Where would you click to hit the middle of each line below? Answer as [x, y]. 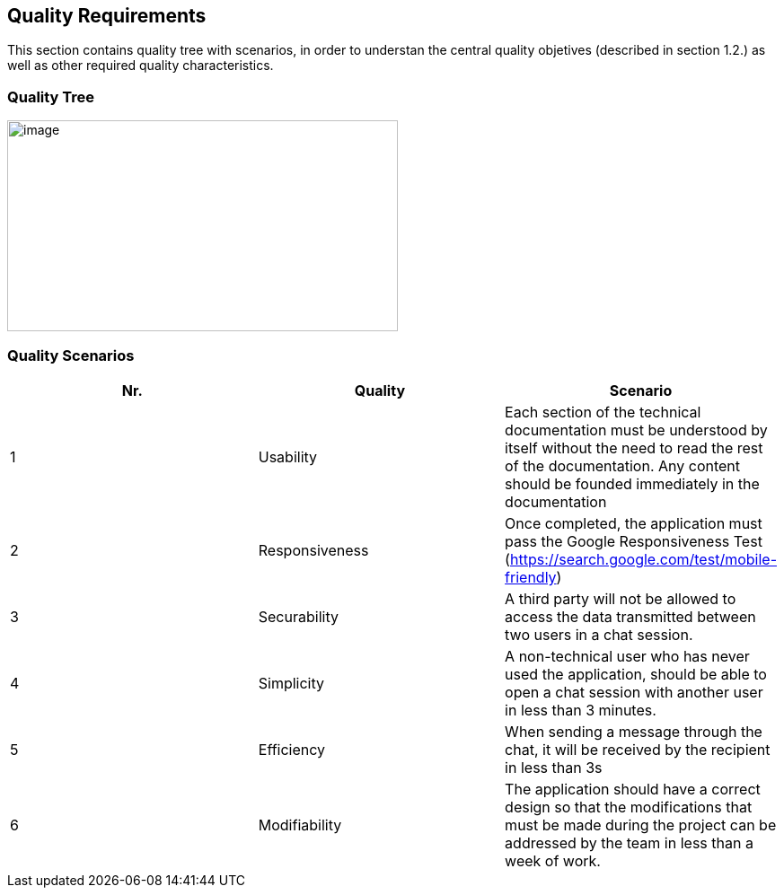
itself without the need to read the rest [634, 447]
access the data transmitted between [630, 616]
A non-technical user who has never [627, 656]
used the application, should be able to [636, 674]
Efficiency [292, 749]
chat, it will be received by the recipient [638, 749]
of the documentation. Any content [623, 465]
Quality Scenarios [71, 355]
